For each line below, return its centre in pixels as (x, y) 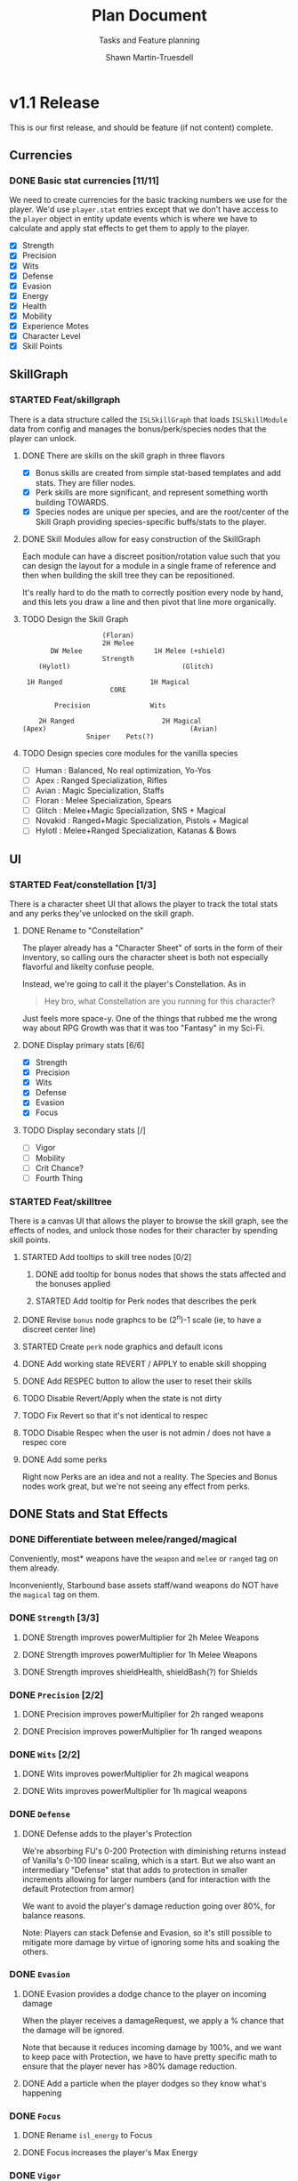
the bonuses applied (73, 1283)
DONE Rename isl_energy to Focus (87, 2136)
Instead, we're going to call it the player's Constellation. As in (134, 984)
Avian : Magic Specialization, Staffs (100, 791)
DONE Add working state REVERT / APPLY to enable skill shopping (144, 1363)
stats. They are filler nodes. (85, 482)
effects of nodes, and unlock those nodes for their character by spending (144, 1230)
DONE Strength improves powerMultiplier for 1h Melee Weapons (140, 1654)
